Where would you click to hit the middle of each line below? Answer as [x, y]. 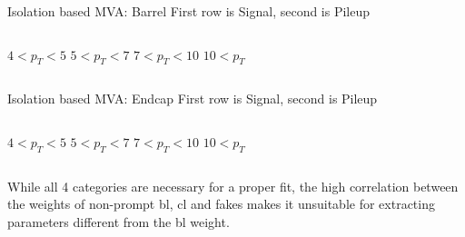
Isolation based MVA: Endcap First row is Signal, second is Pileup [193, 99]
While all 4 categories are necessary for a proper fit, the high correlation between [233, 186]
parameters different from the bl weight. [119, 221]
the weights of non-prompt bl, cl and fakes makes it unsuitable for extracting [221, 204]
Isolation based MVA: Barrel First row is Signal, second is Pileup [189, 11]
